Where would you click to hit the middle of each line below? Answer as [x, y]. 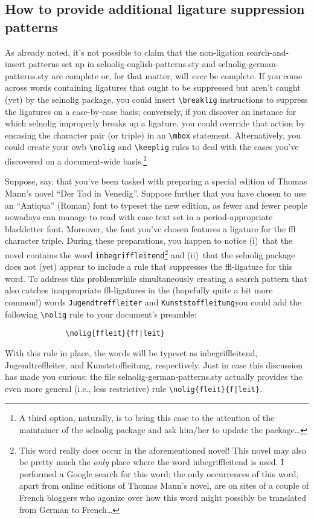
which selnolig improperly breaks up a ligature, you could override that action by [155, 123]
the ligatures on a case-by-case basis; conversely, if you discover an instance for [151, 111]
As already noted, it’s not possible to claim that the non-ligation [124, 52]
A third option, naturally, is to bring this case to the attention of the [147, 418]
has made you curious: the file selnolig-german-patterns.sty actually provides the [154, 377]
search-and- [268, 52]
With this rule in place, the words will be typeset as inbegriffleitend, [131, 353]
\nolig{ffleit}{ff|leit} [115, 334]
